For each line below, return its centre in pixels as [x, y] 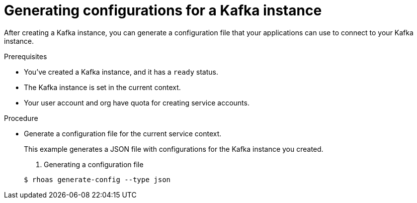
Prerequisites [26, 56]
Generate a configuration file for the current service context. [123, 133]
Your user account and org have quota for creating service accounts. [137, 102]
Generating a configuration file [94, 164]
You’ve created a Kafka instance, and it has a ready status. [121, 72]
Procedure [21, 118]
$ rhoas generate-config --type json [97, 179]
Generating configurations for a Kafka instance [163, 10]
